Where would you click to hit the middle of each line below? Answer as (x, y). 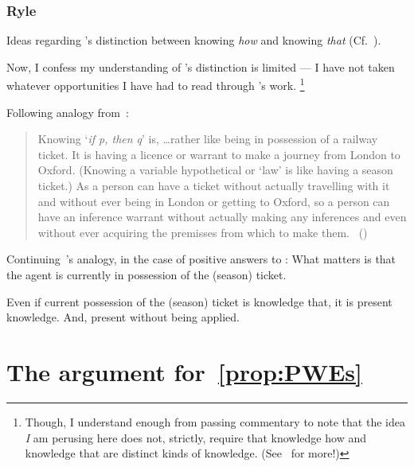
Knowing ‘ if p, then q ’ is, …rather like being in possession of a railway (208, 139)
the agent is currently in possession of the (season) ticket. (146, 274)
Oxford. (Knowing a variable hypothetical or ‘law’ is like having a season (215, 170)
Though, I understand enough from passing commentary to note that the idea (215, 421)
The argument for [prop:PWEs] (184, 371)
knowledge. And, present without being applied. (123, 317)
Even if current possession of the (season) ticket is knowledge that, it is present (199, 301)
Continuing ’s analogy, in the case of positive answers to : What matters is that (201, 259)
